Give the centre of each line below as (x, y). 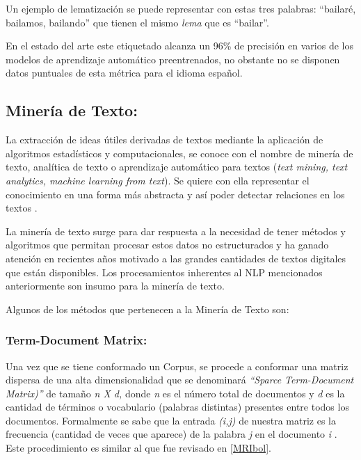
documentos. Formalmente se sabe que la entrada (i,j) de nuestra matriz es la (171, 420)
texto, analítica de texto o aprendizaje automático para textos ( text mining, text (177, 167)
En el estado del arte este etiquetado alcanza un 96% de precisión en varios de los (179, 46)
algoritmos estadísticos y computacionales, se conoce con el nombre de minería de (179, 153)
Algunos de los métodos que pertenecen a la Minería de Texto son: (147, 309)
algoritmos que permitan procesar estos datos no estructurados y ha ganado (167, 245)
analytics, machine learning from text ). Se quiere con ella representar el (158, 180)
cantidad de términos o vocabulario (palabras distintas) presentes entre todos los (177, 407)
